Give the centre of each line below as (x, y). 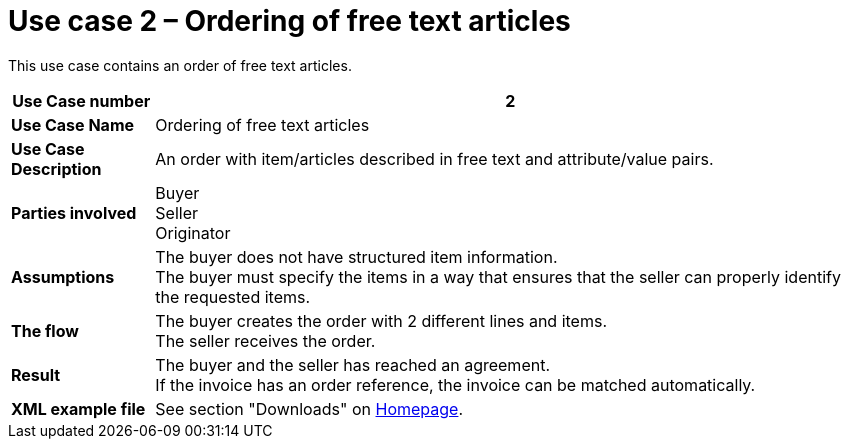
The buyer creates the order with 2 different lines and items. (381, 320)
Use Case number (81, 100)
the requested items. (233, 296)
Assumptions (63, 276)
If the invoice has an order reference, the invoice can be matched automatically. (455, 384)
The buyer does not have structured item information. (356, 256)
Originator (193, 232)
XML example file (78, 408)
